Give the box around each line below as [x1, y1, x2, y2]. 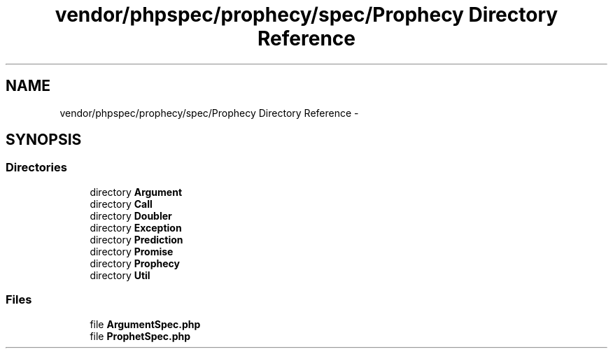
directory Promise [90, 245, 174, 257]
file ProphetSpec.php [90, 330, 191, 342]
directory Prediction [90, 233, 183, 246]
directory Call [90, 197, 153, 210]
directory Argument [90, 185, 183, 198]
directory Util [90, 269, 150, 281]
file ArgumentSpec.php [90, 318, 201, 330]
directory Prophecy [90, 257, 180, 269]
